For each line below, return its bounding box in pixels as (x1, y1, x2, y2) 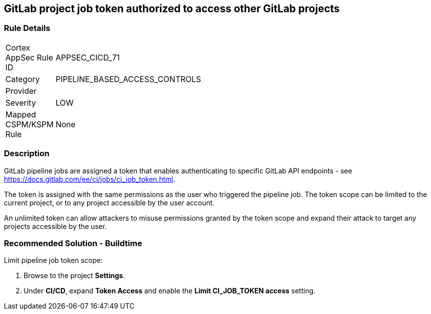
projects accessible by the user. (4, 222, 107, 230)
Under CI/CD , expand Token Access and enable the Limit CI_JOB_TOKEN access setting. (24, 286, 316, 295)
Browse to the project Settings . (24, 271, 125, 280)
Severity (5, 97, 36, 108)
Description (4, 148, 50, 159)
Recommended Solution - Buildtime (4, 238, 142, 248)
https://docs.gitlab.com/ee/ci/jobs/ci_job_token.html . (4, 174, 175, 183)
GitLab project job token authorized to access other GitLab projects (4, 2, 340, 15)
